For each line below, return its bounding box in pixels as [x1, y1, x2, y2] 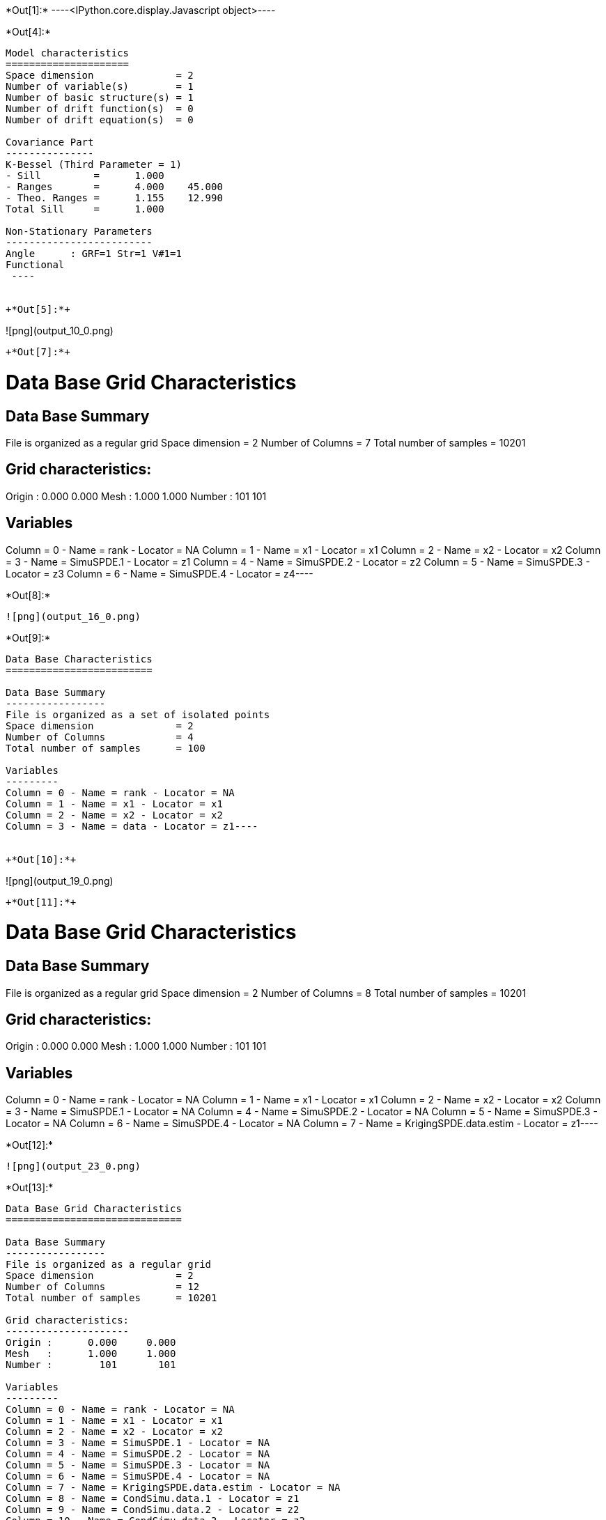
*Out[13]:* [6, 1181, 54, 1194]
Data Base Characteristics [6, 653, 153, 665]
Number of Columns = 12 [6, 1281, 200, 1293]
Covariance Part [6, 137, 94, 148]
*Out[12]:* [6, 1139, 54, 1151]
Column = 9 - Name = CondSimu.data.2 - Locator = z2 [6, 1504, 300, 1516]
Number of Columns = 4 [6, 731, 194, 743]
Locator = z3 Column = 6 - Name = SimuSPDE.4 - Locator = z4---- [6, 567, 313, 580]
